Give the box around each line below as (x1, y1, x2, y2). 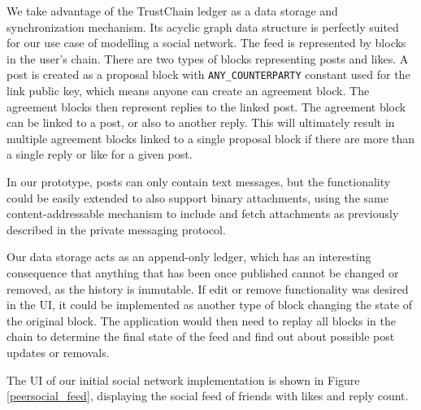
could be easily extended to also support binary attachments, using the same (7, 189, 388, 206)
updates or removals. (7, 343, 110, 360)
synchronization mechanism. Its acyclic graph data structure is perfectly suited (7, 18, 399, 35)
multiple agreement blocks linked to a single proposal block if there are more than (7, 129, 415, 146)
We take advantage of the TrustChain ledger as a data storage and (7, 2, 338, 19)
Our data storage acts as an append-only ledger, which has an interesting (7, 248, 371, 265)
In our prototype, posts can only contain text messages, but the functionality (7, 173, 391, 190)
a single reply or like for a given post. (7, 146, 193, 163)
